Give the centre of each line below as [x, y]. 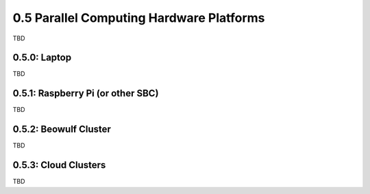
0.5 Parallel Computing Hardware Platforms [139, 18]
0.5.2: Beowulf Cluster [62, 129]
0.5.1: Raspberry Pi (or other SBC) [86, 93]
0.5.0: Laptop [42, 58]
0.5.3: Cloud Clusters [59, 165]
